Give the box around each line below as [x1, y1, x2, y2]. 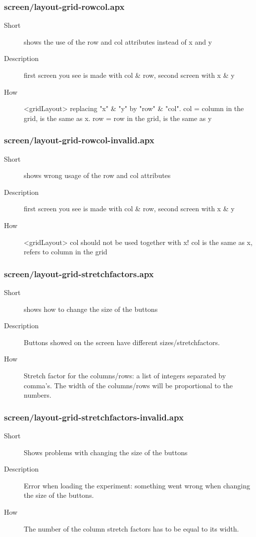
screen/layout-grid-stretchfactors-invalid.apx [4, 411, 184, 423]
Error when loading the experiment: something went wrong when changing [24, 480, 251, 490]
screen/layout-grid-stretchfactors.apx [4, 267, 154, 280]
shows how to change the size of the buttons [24, 303, 158, 314]
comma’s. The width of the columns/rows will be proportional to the [24, 380, 233, 390]
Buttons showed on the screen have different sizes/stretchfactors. [24, 337, 220, 347]
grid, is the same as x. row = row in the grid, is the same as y [24, 113, 212, 123]
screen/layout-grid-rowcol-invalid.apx [4, 134, 154, 146]
